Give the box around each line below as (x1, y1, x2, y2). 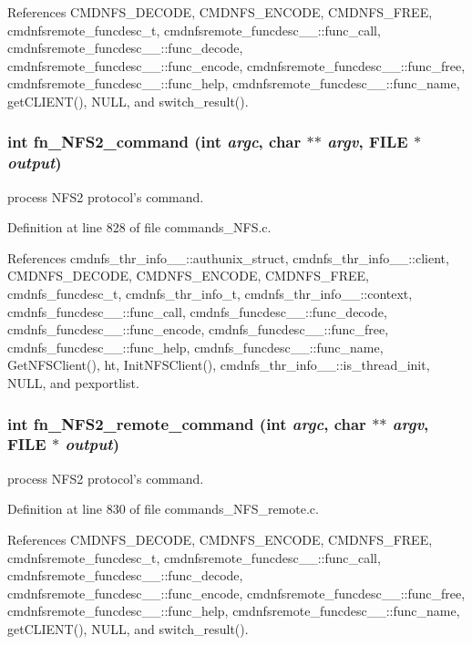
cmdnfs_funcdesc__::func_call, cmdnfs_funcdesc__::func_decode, (7, 302, 387, 321)
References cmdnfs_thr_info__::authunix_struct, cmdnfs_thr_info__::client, (7, 248, 449, 267)
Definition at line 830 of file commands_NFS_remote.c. (7, 499, 319, 518)
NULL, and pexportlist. (7, 374, 139, 393)
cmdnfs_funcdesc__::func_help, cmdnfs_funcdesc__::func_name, (7, 337, 384, 356)
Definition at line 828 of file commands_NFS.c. (7, 218, 272, 237)
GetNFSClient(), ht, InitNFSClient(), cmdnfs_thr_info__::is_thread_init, (7, 355, 430, 374)
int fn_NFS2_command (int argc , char (7, 130, 302, 153)
